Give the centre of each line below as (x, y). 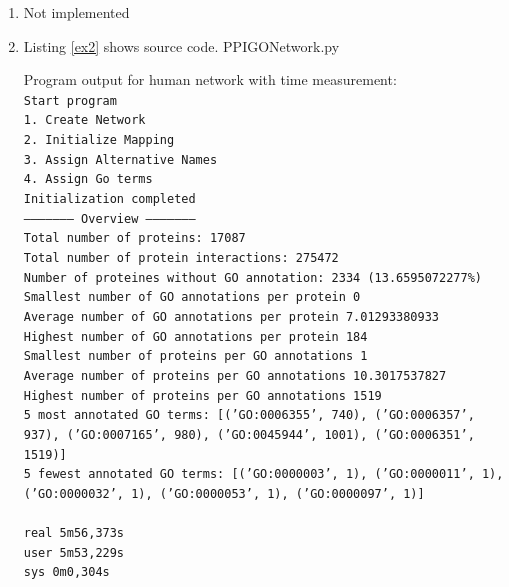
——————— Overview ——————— (109, 218)
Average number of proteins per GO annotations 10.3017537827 (235, 375)
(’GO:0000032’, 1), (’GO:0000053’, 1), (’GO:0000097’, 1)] (224, 493)
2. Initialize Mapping (99, 140)
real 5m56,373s (74, 533)
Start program (70, 100)
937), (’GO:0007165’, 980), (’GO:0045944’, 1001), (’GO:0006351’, (249, 434)
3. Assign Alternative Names (120, 159)
